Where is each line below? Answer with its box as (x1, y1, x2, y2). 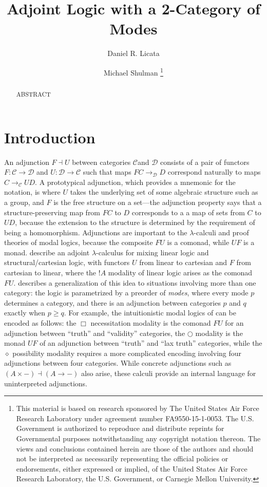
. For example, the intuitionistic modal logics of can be (64, 307, 236, 318)
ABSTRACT (16, 89, 51, 98)
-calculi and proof (194, 227, 249, 237)
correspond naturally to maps (167, 166, 261, 177)
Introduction (4, 126, 96, 147)
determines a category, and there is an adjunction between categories (4, 297, 221, 308)
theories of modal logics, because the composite (4, 237, 153, 248)
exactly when (4, 307, 46, 318)
